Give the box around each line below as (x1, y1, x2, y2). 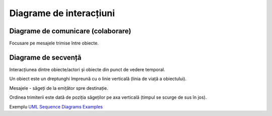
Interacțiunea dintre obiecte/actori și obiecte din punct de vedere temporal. (9, 66, 166, 73)
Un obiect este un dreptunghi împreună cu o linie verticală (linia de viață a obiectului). (9, 76, 187, 82)
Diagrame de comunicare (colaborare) (9, 27, 131, 35)
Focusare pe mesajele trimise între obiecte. (9, 40, 99, 46)
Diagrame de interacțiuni (9, 8, 115, 19)
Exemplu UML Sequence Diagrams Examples (9, 103, 103, 109)
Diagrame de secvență (9, 53, 82, 62)
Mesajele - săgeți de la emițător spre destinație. (9, 85, 108, 91)
